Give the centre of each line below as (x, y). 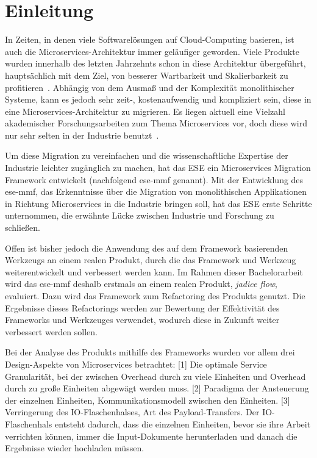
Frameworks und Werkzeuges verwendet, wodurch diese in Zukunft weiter (142, 320)
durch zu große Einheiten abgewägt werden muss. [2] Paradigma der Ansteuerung (157, 388)
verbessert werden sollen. (51, 331)
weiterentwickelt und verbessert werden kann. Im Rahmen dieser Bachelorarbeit (154, 271)
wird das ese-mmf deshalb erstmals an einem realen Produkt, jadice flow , (141, 284)
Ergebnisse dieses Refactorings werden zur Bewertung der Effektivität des (142, 307)
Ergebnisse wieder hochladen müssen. (75, 448)
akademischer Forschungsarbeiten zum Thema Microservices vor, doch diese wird (156, 123)
